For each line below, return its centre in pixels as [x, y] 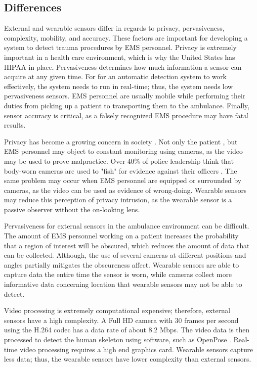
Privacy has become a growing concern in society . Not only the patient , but [121, 141]
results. [15, 125]
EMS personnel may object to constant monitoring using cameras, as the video [123, 151]
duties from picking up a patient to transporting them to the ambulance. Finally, [127, 105]
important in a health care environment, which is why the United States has [120, 57]
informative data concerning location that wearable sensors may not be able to [123, 284]
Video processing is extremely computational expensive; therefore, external [117, 310]
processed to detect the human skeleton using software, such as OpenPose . [118, 340]
